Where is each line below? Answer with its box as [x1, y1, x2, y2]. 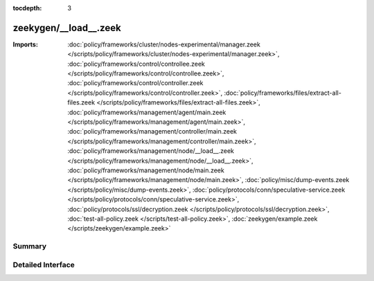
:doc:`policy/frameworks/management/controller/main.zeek [67, 127, 237, 136]
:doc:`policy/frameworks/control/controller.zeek [67, 79, 204, 87]
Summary [12, 242, 47, 251]
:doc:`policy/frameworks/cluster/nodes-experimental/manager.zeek [67, 40, 261, 48]
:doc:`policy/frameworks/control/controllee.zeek [67, 60, 206, 68]
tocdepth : [12, 4, 42, 12]
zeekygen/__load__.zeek [12, 21, 121, 34]
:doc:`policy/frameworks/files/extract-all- [224, 89, 342, 97]
